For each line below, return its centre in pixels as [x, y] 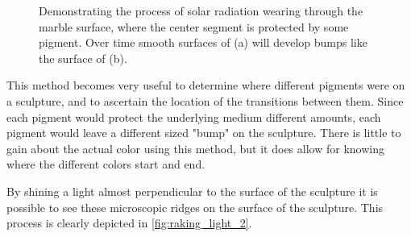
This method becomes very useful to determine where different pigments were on [206, 85]
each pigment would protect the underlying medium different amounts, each [194, 116]
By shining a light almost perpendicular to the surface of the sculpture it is [192, 191]
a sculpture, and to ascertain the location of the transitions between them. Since [205, 100]
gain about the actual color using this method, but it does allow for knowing [195, 148]
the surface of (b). [83, 58]
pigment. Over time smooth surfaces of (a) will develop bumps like [203, 42]
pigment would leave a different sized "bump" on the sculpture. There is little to [204, 133]
